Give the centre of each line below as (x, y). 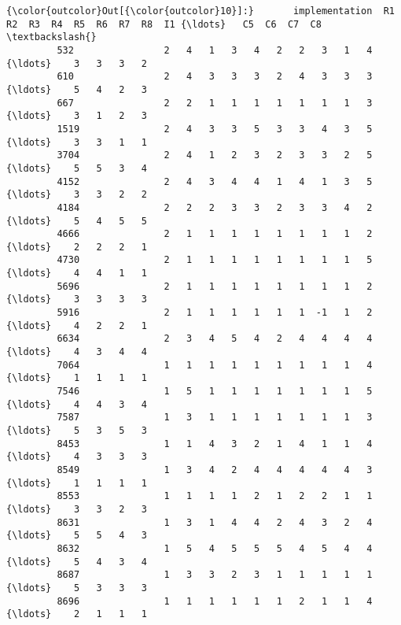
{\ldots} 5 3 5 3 (77, 431)
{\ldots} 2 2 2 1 (77, 247)
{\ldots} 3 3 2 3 (77, 509)
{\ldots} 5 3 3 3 (77, 588)
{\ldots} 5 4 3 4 (77, 562)
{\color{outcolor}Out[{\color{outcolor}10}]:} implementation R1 (200, 11)
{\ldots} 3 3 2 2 (77, 195)
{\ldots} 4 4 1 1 (77, 274)
